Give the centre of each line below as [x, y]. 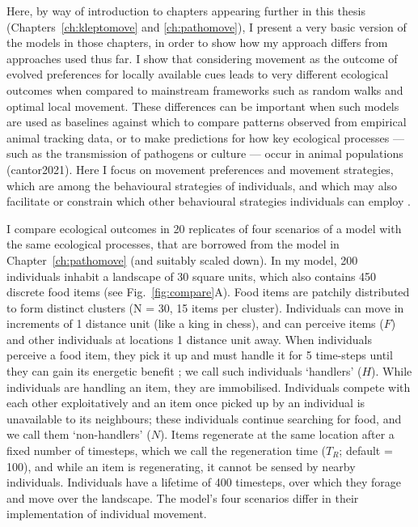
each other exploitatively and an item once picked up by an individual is [186, 403]
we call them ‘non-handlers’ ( [79, 434]
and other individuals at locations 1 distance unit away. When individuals [189, 339]
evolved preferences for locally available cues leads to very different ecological [198, 74]
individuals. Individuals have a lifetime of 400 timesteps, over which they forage [204, 482]
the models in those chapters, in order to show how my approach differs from [197, 42]
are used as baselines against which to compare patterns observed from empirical [207, 122]
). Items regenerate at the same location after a [277, 434]
